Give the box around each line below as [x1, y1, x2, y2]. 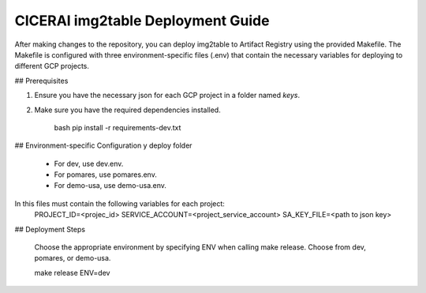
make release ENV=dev [34, 268, 110, 277]
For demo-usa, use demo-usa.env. [54, 181, 167, 190]
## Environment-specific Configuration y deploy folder [14, 141, 192, 150]
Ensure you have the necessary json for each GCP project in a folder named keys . [34, 91, 301, 100]
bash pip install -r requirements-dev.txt [54, 122, 181, 132]
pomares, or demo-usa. [34, 254, 111, 263]
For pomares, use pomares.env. [54, 170, 157, 179]
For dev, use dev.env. [54, 159, 124, 168]
